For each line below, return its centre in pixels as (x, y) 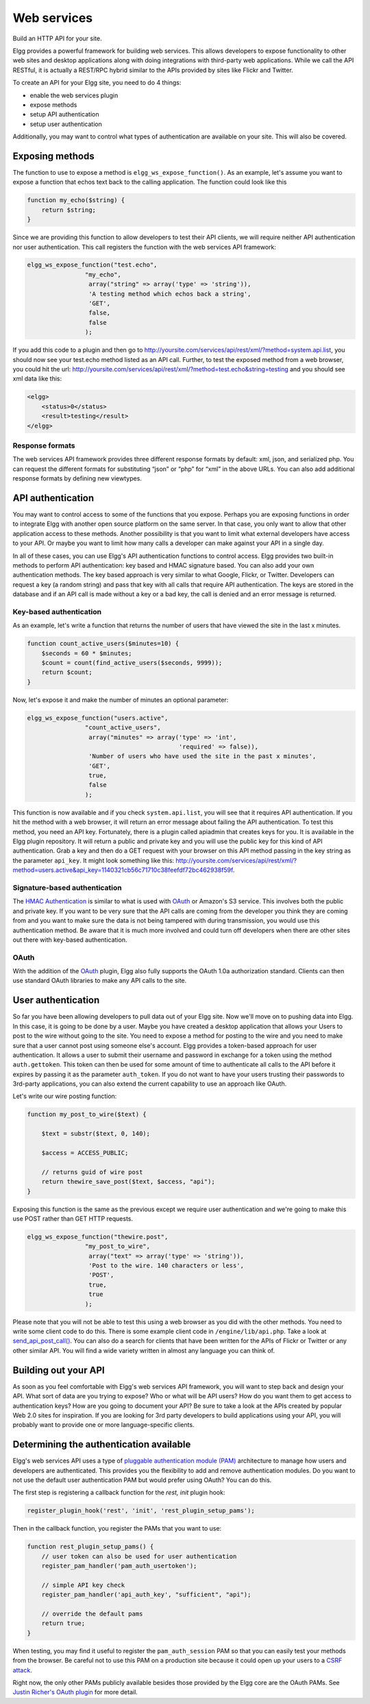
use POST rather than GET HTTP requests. (73, 1218)
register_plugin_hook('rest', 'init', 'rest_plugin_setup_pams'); (141, 1511)
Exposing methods (54, 156)
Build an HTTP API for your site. (57, 38)
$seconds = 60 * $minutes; (87, 653)
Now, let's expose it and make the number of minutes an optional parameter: (121, 700)
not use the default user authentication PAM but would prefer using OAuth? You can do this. (142, 1480)
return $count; (67, 672)
